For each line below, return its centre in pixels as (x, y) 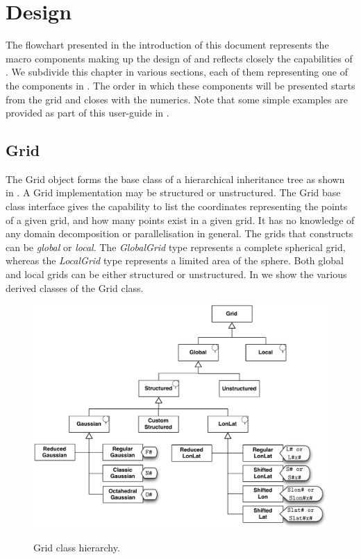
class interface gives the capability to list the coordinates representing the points (177, 206)
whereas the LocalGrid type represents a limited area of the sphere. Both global (175, 260)
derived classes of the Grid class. (75, 287)
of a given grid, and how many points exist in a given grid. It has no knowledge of (180, 220)
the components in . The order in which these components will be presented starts (180, 85)
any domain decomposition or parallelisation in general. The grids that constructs (179, 233)
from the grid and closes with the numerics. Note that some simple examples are (177, 99)
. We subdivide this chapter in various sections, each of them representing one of (177, 72)
